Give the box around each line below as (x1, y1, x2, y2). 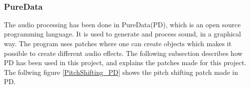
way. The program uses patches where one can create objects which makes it (4, 38, 232, 48)
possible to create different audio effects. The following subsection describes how (4, 48, 243, 58)
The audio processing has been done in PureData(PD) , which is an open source (4, 19, 241, 29)
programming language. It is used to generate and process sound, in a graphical (4, 29, 241, 39)
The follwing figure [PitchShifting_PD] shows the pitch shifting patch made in (4, 67, 238, 77)
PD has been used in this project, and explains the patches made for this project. (4, 57, 247, 68)
